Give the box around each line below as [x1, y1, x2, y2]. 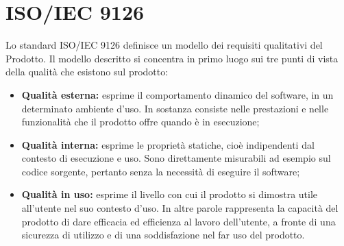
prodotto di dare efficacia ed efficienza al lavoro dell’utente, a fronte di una [21, 214, 336, 228]
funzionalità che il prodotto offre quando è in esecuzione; [21, 114, 260, 129]
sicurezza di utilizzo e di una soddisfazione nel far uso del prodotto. [21, 227, 305, 242]
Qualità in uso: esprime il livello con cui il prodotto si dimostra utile [21, 187, 318, 201]
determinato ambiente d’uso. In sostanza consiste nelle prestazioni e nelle [21, 101, 329, 115]
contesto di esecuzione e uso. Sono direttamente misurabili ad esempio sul [21, 151, 331, 165]
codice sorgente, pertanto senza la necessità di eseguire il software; [21, 164, 300, 178]
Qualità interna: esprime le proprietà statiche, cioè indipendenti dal [21, 137, 315, 151]
